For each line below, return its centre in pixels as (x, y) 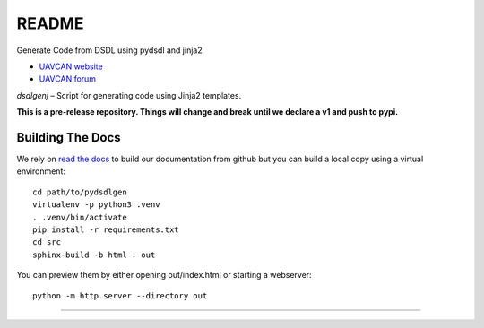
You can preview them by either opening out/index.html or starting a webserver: (164, 275)
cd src (47, 242)
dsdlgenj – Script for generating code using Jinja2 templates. (129, 95)
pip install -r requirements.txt (106, 229)
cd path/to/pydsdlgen (80, 192)
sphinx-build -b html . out (94, 255)
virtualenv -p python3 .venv (96, 205)
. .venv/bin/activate (80, 217)
